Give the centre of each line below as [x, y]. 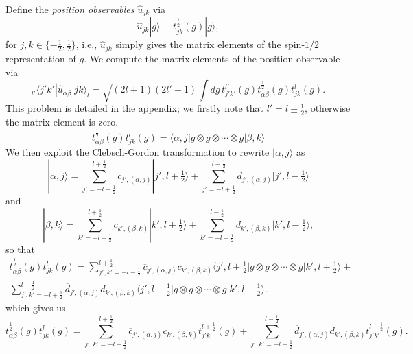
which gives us [36, 308]
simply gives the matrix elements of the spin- [210, 44]
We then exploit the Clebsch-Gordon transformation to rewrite [138, 152]
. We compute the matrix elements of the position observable [212, 58]
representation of [41, 58]
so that [20, 249]
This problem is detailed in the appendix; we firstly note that [134, 108]
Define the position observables [70, 9]
